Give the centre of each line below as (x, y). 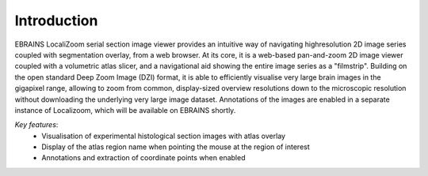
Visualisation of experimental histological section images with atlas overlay (163, 136)
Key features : (36, 125)
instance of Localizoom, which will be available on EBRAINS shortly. (125, 110)
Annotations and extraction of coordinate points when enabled (143, 158)
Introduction (56, 21)
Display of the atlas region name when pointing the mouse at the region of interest (176, 147)
